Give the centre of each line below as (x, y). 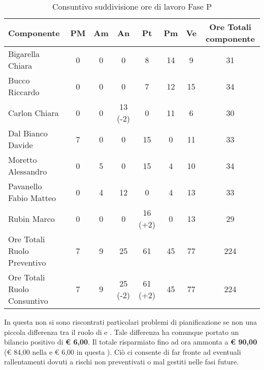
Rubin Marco (31, 218)
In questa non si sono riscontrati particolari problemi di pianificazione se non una (131, 322)
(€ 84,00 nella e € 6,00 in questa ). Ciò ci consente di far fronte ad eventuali (123, 351)
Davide (21, 145)
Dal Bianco (28, 133)
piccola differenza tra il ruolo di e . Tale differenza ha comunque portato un (122, 332)
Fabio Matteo (32, 198)
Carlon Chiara (34, 112)
